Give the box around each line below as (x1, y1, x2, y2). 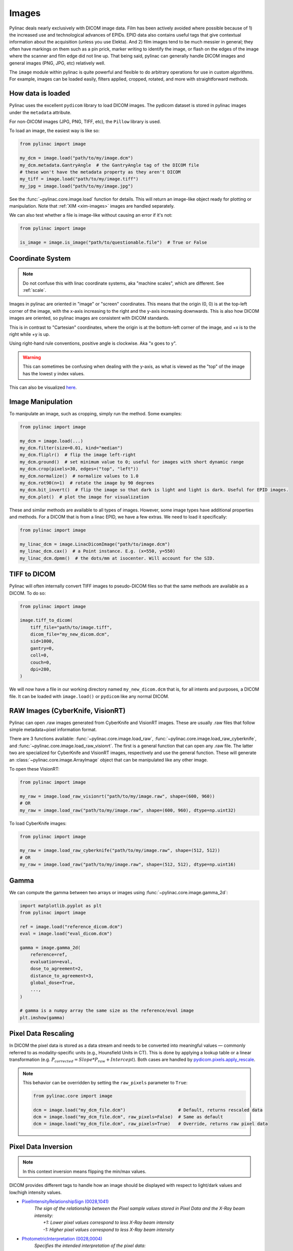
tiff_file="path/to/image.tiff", (30, 624, 112, 630)
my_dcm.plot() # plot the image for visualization (19, 494, 149, 500)
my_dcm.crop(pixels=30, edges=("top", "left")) (19, 466, 138, 472)
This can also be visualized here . (9, 384, 77, 390)
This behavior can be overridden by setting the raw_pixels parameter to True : (22, 1079, 187, 1085)
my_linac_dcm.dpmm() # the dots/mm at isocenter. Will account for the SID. (19, 555, 215, 561)
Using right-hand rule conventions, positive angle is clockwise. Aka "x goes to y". (9, 340, 177, 346)
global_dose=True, (30, 980, 75, 985)
